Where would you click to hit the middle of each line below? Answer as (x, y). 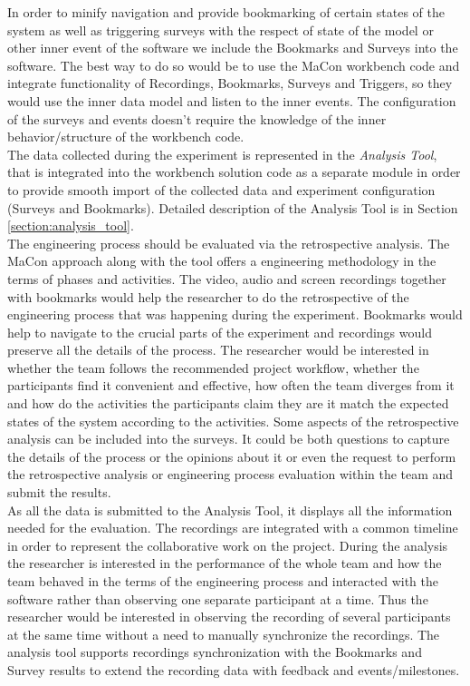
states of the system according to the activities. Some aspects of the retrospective (233, 421)
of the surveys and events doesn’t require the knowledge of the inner (197, 118)
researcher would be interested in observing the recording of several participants (229, 617)
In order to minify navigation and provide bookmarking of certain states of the (226, 12)
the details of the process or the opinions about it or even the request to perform (232, 456)
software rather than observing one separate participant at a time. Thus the (218, 598)
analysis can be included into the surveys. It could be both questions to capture (229, 439)
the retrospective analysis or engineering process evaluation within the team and (230, 474)
